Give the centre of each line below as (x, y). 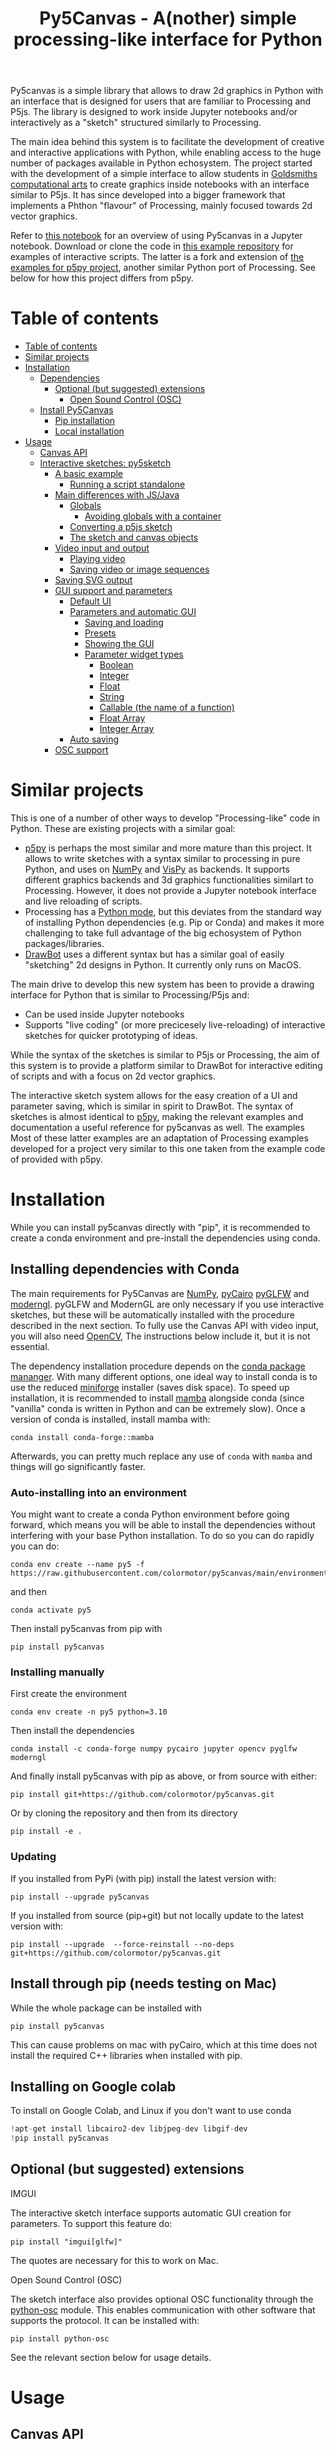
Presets (100, 633)
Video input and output (102, 548)
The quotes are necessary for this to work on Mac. (114, 2260)
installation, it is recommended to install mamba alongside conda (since (157, 1398)
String (112, 697)
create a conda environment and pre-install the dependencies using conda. (165, 1238)
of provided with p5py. (56, 1159)
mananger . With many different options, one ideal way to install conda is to (164, 1376)
